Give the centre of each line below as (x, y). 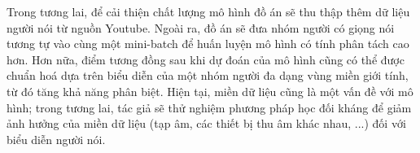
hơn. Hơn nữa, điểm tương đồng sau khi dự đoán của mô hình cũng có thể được (206, 59)
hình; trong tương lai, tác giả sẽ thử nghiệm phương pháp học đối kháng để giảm (209, 107)
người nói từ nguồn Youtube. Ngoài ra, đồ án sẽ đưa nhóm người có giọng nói (201, 27)
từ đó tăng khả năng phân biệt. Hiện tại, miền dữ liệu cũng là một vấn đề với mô (210, 91)
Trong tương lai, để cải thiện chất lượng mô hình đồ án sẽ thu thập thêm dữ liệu (208, 11)
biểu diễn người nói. (56, 139)
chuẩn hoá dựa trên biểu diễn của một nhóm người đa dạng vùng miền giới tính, (208, 75)
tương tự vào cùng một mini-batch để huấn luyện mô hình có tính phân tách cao (208, 44)
